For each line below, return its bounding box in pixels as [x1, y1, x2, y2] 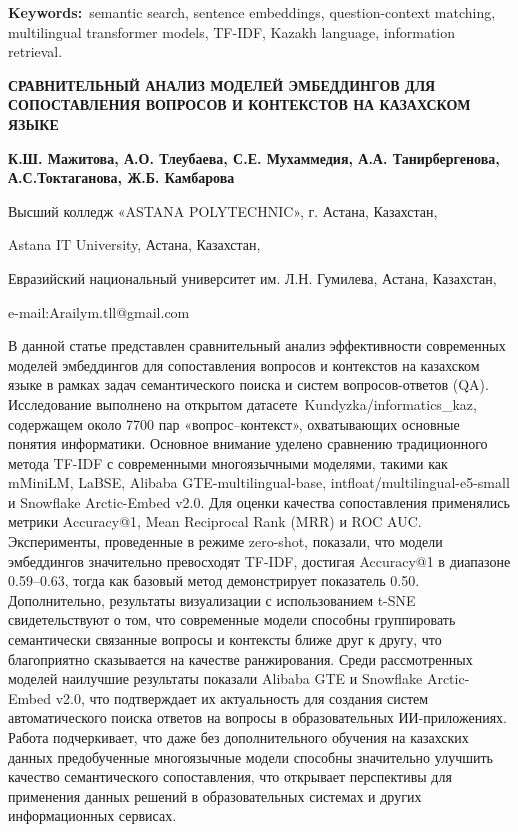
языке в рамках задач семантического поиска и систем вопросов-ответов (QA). [8, 374, 489, 395]
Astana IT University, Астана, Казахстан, [8, 234, 261, 255]
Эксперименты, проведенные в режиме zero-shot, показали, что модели [8, 531, 443, 552]
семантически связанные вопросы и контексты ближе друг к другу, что [8, 629, 442, 650]
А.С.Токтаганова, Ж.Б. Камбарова [8, 167, 235, 188]
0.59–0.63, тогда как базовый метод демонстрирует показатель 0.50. [8, 570, 420, 591]
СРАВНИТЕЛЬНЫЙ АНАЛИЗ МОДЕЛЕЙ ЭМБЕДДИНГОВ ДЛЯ [8, 74, 436, 95]
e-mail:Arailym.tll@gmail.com [8, 301, 190, 322]
